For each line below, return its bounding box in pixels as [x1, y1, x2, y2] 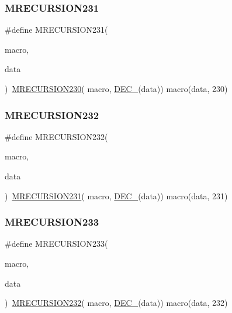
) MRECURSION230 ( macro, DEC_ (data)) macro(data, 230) [5, 83, 228, 94]
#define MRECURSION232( [5, 130, 108, 142]
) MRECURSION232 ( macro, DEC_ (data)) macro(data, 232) [5, 297, 228, 309]
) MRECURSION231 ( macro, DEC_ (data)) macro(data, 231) [5, 189, 228, 202]
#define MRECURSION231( [5, 23, 108, 36]
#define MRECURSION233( [5, 237, 108, 250]
